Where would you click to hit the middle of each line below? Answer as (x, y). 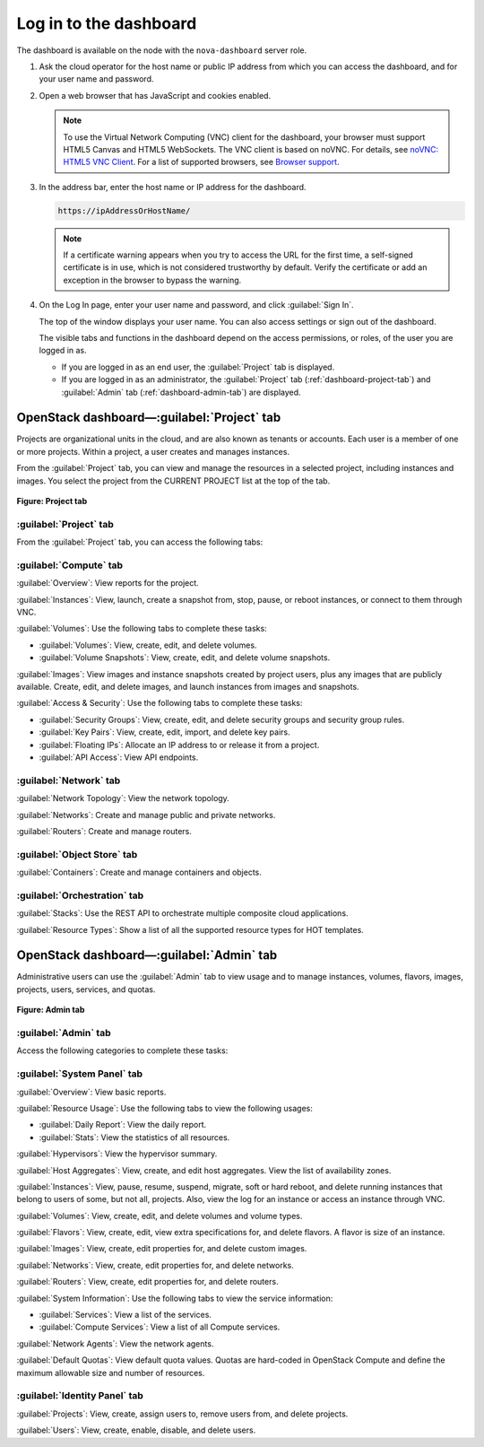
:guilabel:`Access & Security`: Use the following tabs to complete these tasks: (160, 703)
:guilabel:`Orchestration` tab (80, 895)
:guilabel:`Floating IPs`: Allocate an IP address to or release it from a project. (179, 745)
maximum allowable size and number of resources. (111, 1373)
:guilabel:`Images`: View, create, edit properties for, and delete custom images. (162, 1249)
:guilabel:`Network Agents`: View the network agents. (115, 1343)
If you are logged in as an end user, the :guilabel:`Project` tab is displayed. (198, 367)
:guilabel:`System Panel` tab (80, 1074)
